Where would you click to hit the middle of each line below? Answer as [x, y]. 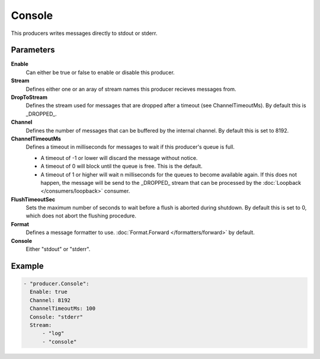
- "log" [53, 334]
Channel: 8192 [50, 300]
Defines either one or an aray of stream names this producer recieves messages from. [131, 89]
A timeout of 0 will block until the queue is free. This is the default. [121, 166]
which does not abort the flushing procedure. [81, 216]
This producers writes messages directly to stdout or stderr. [84, 33]
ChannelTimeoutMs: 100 [63, 309]
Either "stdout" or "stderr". [58, 249]
